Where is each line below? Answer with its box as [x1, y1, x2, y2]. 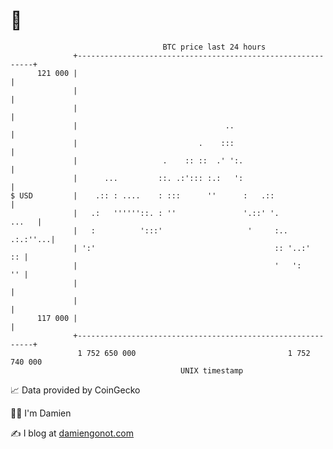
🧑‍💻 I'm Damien [10, 407, 72, 419]
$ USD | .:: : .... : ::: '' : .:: [10, 190, 275, 201]
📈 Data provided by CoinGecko [10, 384, 141, 396]
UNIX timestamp [180, 365, 244, 376]
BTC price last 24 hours [162, 42, 267, 52]
